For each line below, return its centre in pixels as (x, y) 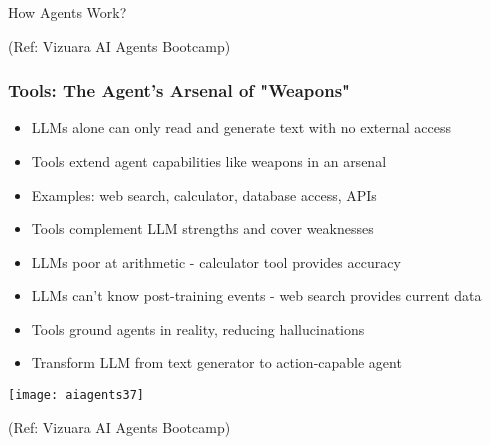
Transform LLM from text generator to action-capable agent (216, 362)
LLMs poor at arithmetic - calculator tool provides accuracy (216, 261)
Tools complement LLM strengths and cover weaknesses (202, 228)
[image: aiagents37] (76, 395)
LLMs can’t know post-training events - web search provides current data (256, 295)
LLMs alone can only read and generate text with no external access (241, 127)
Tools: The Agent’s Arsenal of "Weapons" (179, 90)
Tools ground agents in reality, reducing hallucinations (198, 328)
